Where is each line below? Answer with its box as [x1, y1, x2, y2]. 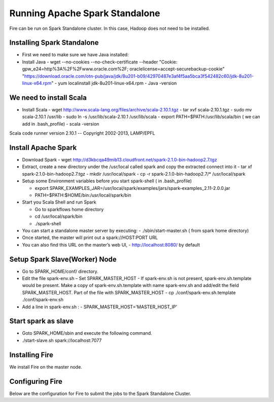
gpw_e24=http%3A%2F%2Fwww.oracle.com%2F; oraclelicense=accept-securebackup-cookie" [22, 66, 225, 72]
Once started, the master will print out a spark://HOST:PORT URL [22, 234, 158, 240]
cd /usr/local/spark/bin [35, 213, 83, 220]
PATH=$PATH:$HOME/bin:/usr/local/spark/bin [35, 192, 131, 198]
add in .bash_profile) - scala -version [22, 120, 99, 127]
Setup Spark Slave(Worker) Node [9, 255, 117, 263]
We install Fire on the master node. [9, 364, 82, 370]
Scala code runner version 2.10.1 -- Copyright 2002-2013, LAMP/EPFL [9, 130, 155, 136]
